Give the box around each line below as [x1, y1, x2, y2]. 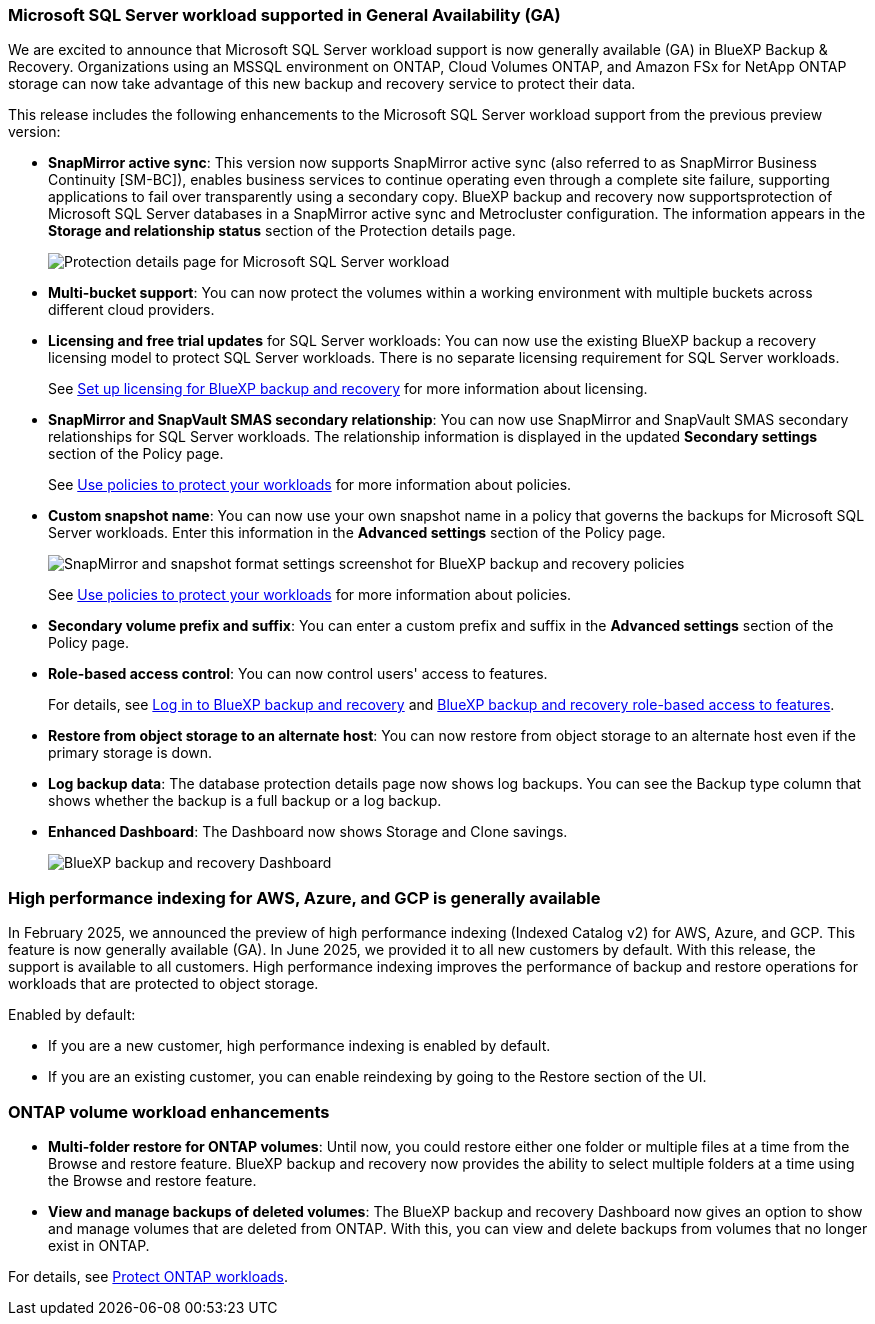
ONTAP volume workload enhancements [8, 1101, 330, 1122]
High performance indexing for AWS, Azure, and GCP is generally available [8, 887, 601, 908]
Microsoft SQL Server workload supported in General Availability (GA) [8, 5, 561, 25]
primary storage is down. [48, 744, 213, 762]
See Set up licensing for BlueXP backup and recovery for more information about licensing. [48, 380, 648, 398]
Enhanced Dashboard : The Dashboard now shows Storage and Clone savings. [48, 823, 568, 841]
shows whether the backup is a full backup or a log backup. [48, 792, 442, 810]
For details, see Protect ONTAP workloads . [8, 1267, 289, 1285]
